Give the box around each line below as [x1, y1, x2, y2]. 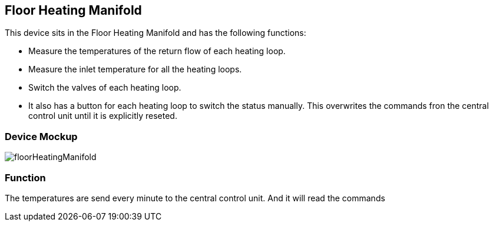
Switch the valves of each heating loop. [28, 82, 181, 93]
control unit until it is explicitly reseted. [28, 111, 177, 121]
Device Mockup [5, 130, 78, 142]
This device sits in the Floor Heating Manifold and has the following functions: [5, 28, 306, 38]
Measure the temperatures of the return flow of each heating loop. [28, 46, 286, 56]
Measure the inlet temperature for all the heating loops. [28, 64, 242, 75]
